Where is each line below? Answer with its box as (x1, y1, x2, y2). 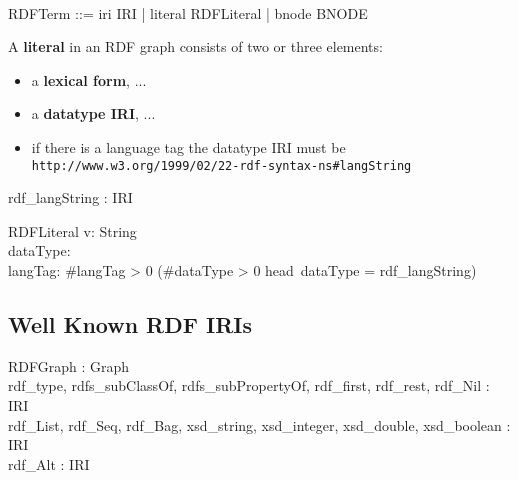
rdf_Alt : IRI (8, 453, 90, 474)
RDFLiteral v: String (8, 220, 137, 241)
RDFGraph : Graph (8, 355, 130, 376)
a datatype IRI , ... (31, 103, 156, 124)
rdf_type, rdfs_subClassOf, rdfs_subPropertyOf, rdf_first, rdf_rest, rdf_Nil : (8, 375, 490, 396)
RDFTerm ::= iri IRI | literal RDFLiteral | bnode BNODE (8, 2, 368, 23)
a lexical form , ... (31, 69, 147, 90)
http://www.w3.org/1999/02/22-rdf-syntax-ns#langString (31, 158, 412, 173)
